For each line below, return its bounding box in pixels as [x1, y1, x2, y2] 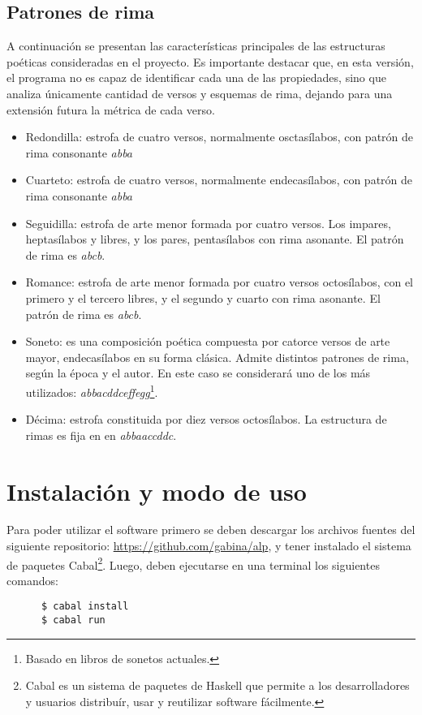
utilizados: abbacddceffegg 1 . [25, 381, 158, 400]
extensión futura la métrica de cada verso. [6, 101, 215, 118]
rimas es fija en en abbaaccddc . [25, 426, 177, 443]
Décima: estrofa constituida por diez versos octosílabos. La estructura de [25, 411, 387, 428]
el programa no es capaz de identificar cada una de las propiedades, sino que [6, 69, 386, 86]
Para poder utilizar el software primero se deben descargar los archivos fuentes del [6, 521, 416, 538]
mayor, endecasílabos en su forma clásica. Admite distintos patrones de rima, [25, 348, 409, 365]
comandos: [6, 571, 58, 588]
